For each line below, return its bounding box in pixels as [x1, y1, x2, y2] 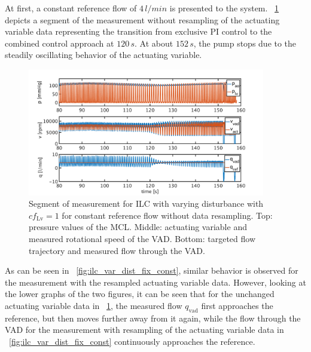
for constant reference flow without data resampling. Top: [62, 209, 273, 221]
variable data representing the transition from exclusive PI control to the [5, 25, 272, 38]
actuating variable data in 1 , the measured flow [5, 299, 182, 311]
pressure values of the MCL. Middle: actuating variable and [29, 221, 247, 233]
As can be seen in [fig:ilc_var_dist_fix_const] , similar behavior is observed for [5, 264, 298, 277]
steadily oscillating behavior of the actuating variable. [5, 48, 202, 61]
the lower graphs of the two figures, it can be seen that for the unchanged [5, 287, 275, 300]
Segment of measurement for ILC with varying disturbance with [29, 197, 264, 210]
